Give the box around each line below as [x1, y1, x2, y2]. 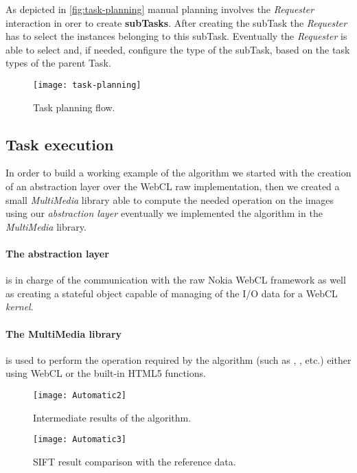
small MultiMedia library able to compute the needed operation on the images [5, 192, 334, 207]
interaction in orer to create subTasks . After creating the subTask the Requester [5, 15, 347, 30]
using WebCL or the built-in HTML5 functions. [5, 366, 206, 380]
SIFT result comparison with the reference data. [33, 454, 236, 468]
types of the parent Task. [5, 56, 111, 70]
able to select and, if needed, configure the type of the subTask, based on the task [5, 42, 350, 56]
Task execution [5, 133, 114, 154]
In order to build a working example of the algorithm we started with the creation [5, 165, 352, 180]
